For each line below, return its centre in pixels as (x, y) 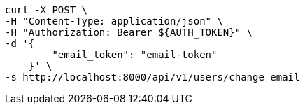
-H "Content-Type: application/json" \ (114, 21)
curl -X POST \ (47, 10)
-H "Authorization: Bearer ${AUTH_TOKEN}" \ (129, 32)
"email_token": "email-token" (135, 55)
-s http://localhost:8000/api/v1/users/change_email (152, 77)
